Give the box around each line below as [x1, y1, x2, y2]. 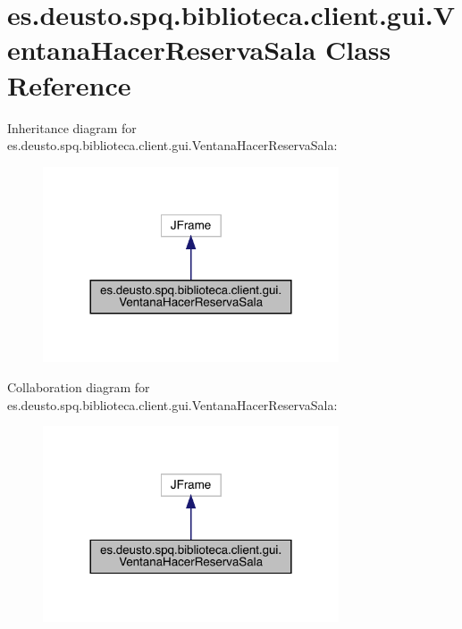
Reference [7, 66, 131, 103]
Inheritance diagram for [7, 118, 137, 137]
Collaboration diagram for [7, 378, 150, 396]
